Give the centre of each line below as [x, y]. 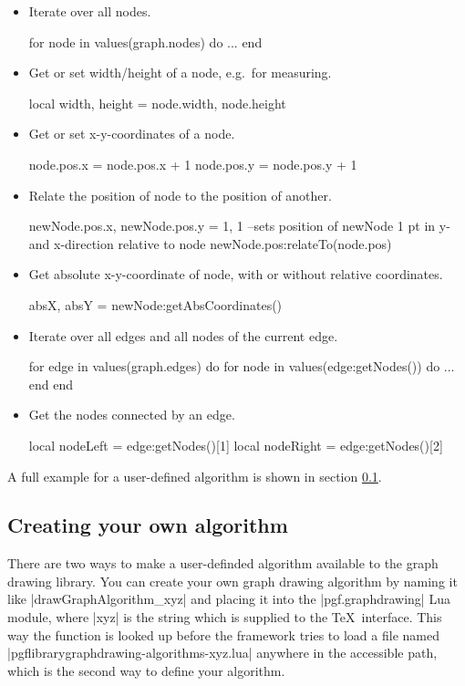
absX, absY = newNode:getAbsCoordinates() [155, 304]
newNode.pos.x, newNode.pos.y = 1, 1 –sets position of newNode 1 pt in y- [239, 226]
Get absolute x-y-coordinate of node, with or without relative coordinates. [236, 274]
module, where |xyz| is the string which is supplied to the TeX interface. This [225, 617]
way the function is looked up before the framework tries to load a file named [223, 634]
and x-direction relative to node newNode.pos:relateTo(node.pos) [210, 243]
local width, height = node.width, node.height [157, 103]
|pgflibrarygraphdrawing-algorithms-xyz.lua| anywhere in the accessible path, [222, 653]
